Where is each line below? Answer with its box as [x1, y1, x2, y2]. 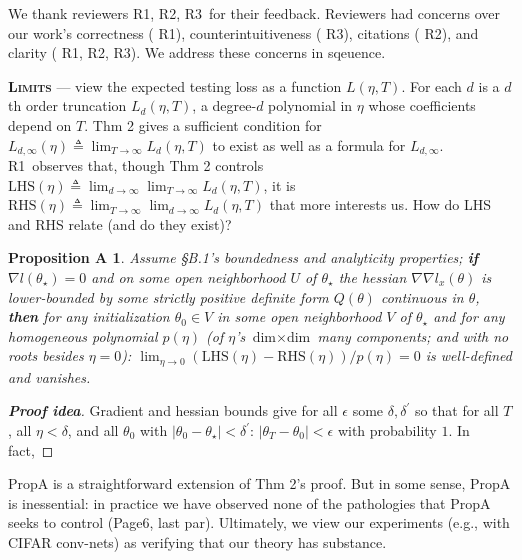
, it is [263, 174, 296, 195]
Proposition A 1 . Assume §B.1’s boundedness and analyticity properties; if [8, 247, 479, 268]
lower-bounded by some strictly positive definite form [8, 286, 329, 307]
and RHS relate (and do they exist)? [8, 213, 232, 234]
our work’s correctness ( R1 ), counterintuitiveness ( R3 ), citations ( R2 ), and [8, 22, 479, 43]
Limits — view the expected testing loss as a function [8, 75, 342, 96]
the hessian [338, 266, 407, 287]
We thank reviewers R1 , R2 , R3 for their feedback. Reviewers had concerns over [8, 3, 501, 23]
